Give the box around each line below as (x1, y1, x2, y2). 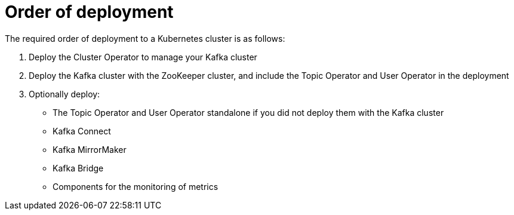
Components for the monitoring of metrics (53, 181, 218, 192)
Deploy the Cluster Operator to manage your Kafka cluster (29, 51, 257, 62)
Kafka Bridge (53, 162, 104, 173)
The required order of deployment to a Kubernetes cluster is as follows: (5, 33, 285, 44)
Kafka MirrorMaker (53, 144, 127, 155)
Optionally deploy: (29, 88, 100, 99)
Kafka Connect (53, 125, 111, 136)
